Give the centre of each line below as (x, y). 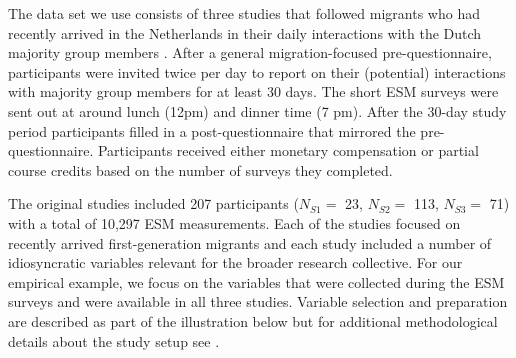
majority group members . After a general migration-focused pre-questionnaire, (250, 52)
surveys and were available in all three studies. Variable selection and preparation (258, 301)
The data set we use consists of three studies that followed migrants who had (244, 13)
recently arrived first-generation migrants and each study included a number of (250, 242)
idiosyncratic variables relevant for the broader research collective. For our (235, 262)
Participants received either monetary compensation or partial (288, 150)
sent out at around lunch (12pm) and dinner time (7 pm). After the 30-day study (257, 110)
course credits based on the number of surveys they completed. (200, 169)
